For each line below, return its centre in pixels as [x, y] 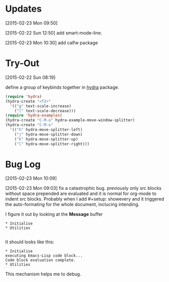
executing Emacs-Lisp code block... [44, 256]
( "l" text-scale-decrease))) [45, 111]
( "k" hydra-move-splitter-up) [46, 139]
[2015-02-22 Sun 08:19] [30, 77]
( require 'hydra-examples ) [34, 116]
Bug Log [23, 164]
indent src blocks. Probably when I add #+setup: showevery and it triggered [85, 199]
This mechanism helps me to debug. [43, 274]
